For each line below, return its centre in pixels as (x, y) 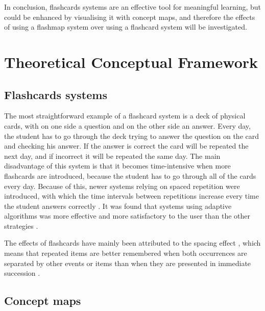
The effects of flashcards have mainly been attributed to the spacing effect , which (132, 243)
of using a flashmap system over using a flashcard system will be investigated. (126, 27)
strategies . (21, 225)
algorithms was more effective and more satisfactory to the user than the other (127, 216)
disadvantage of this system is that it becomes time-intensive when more (117, 166)
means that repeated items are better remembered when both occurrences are (126, 253)
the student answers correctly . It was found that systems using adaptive (118, 206)
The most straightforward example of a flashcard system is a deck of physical (125, 116)
